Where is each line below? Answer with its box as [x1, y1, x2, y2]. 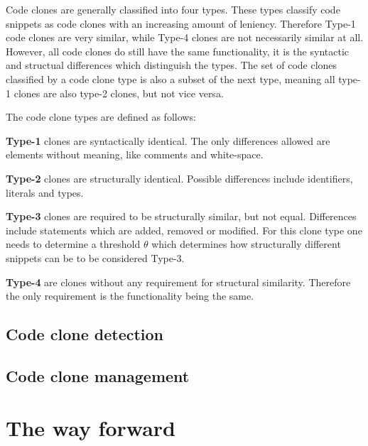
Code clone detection [6, 323, 164, 345]
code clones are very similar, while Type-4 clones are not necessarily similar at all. [6, 30, 364, 45]
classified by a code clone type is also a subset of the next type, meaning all [6, 71, 335, 86]
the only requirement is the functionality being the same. [6, 288, 254, 303]
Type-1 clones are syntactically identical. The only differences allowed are [6, 133, 330, 148]
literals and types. [6, 185, 84, 200]
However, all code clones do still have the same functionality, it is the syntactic [6, 43, 349, 58]
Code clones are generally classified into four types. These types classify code [6, 2, 340, 16]
